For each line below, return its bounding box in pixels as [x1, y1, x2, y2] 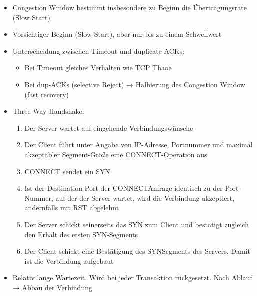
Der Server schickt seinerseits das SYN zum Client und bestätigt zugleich [24, 219, 249, 229]
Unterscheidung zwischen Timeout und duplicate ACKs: [12, 45, 185, 56]
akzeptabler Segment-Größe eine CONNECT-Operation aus [24, 149, 207, 159]
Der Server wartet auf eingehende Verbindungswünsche [24, 122, 193, 133]
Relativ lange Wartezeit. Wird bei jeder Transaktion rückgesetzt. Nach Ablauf [12, 272, 252, 283]
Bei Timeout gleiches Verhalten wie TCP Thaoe [24, 62, 172, 73]
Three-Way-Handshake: [12, 106, 84, 116]
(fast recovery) [24, 89, 69, 99]
